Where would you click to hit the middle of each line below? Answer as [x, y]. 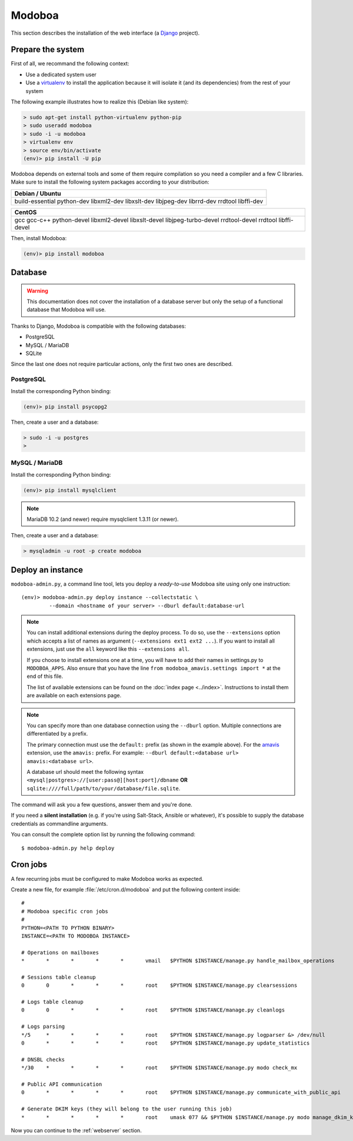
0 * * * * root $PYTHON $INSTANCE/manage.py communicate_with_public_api [181, 1092]
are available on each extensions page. [74, 696]
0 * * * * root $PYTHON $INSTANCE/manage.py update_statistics [166, 1043]
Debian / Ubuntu [38, 193]
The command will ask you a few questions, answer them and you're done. [101, 805]
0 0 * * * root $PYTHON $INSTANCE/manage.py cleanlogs [153, 1010]
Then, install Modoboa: [39, 238]
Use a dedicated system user [61, 74]
